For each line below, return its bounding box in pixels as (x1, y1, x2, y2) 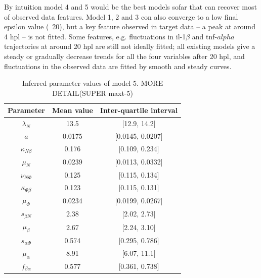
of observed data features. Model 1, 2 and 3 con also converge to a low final (4, 11, 238, 22)
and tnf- (192, 31, 217, 41)
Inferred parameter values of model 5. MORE (22, 78, 163, 88)
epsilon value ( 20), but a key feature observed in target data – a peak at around (4, 21, 255, 32)
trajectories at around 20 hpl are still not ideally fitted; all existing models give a (4, 41, 255, 51)
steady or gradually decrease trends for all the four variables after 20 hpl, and (4, 50, 245, 61)
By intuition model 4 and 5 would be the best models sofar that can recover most (4, 2, 257, 12)
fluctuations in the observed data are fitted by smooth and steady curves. (4, 61, 232, 71)
